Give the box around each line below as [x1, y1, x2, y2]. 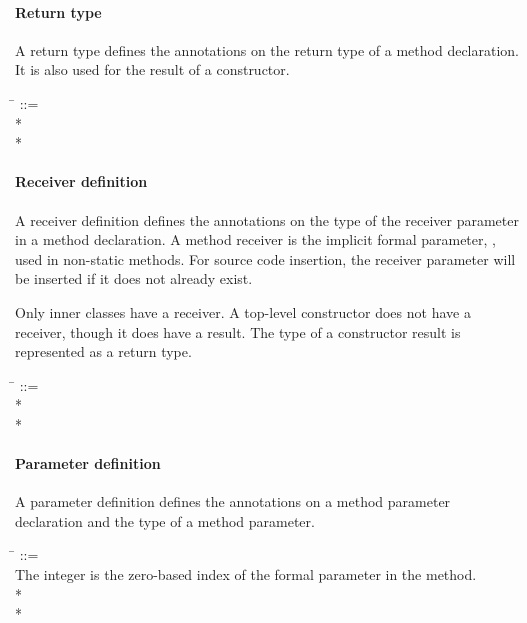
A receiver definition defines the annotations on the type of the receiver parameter [15, 209, 519, 230]
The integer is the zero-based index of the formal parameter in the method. [15, 564, 477, 585]
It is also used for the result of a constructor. [15, 59, 290, 80]
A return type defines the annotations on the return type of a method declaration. [15, 39, 519, 60]
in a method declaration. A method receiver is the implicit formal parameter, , [15, 229, 496, 250]
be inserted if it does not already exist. [15, 268, 253, 289]
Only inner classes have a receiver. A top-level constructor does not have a [15, 301, 471, 322]
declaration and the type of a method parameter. [15, 510, 315, 531]
